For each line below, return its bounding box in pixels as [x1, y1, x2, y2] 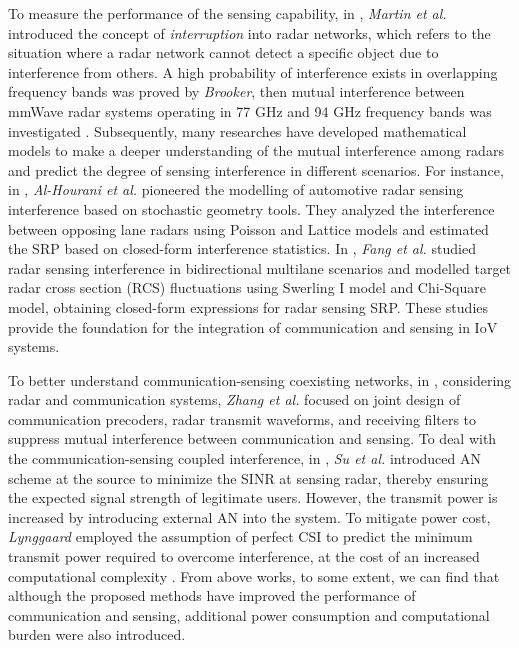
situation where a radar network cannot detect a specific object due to [8, 42, 439, 63]
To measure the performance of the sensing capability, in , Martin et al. [8, 3, 447, 23]
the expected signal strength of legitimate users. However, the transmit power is [8, 487, 498, 508]
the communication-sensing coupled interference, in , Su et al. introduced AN [8, 448, 481, 469]
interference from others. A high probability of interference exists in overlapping [8, 61, 498, 82]
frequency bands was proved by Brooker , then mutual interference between [8, 81, 465, 102]
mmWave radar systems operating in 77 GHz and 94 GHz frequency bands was [8, 100, 492, 121]
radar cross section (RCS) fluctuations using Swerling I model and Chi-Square [8, 277, 486, 298]
